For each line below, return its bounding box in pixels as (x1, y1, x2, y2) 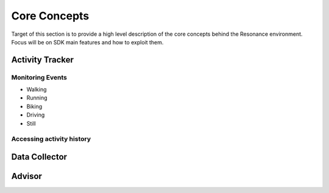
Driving (26, 111, 45, 118)
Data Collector (11, 152, 67, 162)
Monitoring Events (11, 73, 67, 81)
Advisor (11, 171, 43, 181)
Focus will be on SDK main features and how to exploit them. (11, 38, 164, 46)
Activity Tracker (11, 55, 74, 65)
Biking (26, 103, 43, 110)
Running (26, 94, 48, 101)
